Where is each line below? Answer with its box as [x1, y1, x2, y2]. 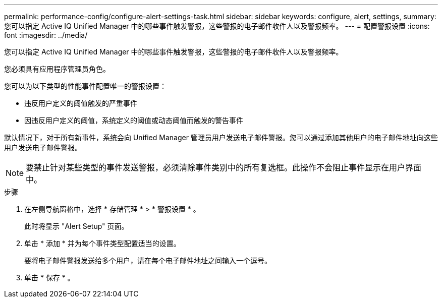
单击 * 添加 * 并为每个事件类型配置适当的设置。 [24, 239, 181, 248]
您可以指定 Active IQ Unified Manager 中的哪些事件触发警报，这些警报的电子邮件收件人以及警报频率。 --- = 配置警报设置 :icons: [4, 22, 430, 30]
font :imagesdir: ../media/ [4, 31, 88, 39]
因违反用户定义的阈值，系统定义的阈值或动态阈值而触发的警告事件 [24, 116, 243, 125]
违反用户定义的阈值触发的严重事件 [24, 99, 137, 107]
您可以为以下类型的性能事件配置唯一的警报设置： [4, 82, 167, 90]
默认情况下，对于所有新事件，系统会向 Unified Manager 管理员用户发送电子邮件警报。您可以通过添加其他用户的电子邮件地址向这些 [4, 133, 438, 142]
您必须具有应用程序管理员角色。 [4, 65, 110, 73]
